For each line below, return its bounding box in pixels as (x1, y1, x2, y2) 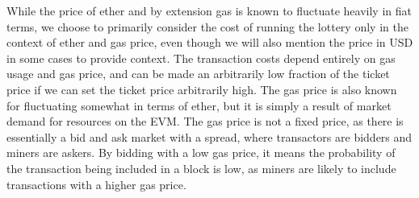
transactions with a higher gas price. (6, 175, 186, 192)
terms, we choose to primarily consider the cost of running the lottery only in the (6, 18, 409, 35)
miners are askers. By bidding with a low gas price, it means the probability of (6, 144, 396, 161)
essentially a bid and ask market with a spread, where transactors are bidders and (6, 128, 413, 145)
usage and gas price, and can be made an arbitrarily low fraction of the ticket (6, 65, 390, 82)
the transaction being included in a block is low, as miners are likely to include (6, 159, 396, 176)
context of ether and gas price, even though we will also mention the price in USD (6, 34, 413, 51)
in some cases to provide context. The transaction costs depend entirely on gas (6, 49, 396, 66)
